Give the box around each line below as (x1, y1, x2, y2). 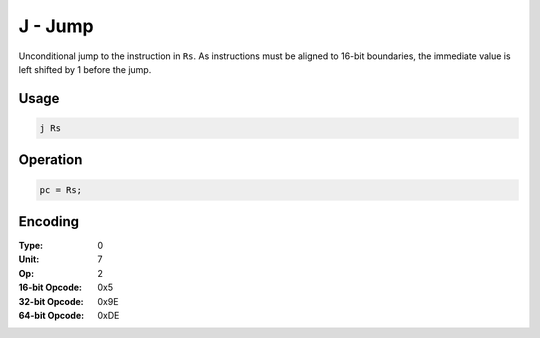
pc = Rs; (39, 184, 83, 195)
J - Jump (18, 15, 94, 37)
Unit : (18, 253, 40, 265)
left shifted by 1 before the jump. (18, 63, 152, 75)
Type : (18, 240, 44, 252)
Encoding (18, 213, 80, 230)
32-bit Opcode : (18, 295, 84, 307)
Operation (18, 151, 83, 169)
